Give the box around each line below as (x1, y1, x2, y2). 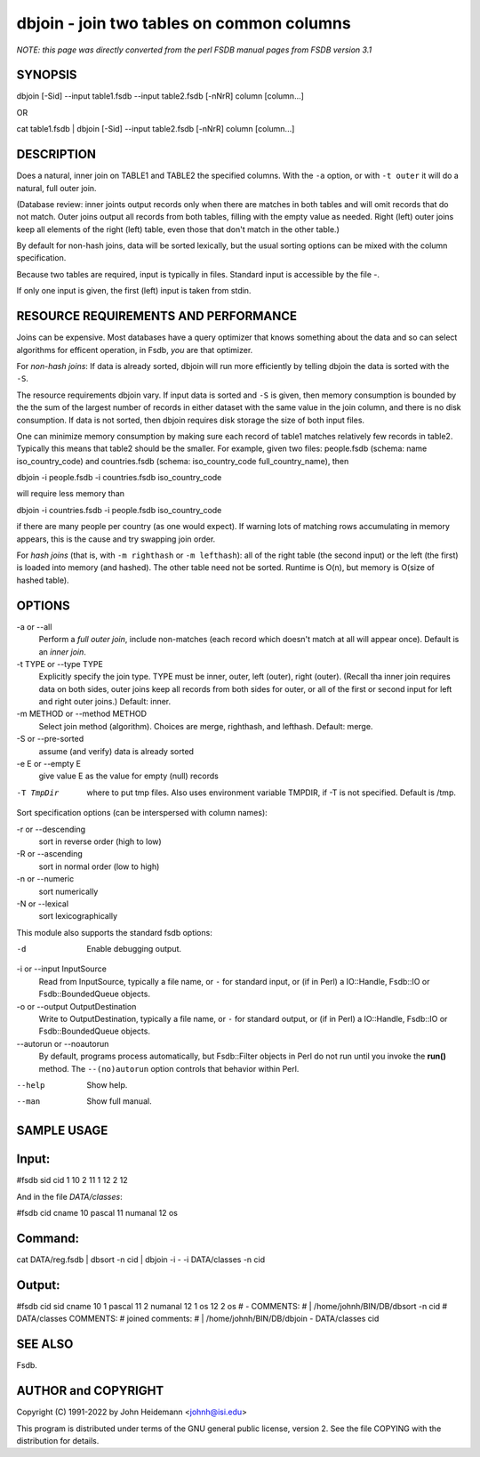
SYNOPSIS (16, 68, 77, 83)
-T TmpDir (16, 787, 60, 798)
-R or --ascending (16, 849, 84, 859)
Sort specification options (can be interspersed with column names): (16, 808, 268, 818)
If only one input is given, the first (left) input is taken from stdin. (16, 286, 252, 296)
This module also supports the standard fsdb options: (16, 927, 212, 938)
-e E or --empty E (16, 759, 82, 769)
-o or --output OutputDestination (16, 1001, 137, 1011)
